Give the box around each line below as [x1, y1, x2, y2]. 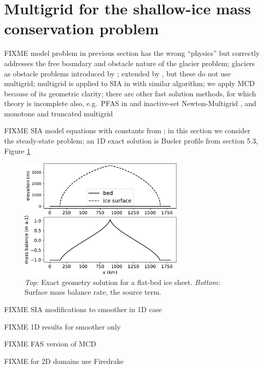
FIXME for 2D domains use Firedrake [4, 355, 124, 366]
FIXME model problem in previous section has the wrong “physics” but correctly [4, 48, 260, 58]
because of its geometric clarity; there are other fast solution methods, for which [4, 88, 256, 98]
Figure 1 [4, 145, 31, 156]
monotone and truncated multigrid [4, 108, 113, 118]
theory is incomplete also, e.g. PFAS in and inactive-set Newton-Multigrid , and [4, 98, 256, 109]
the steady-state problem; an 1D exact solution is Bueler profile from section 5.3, [4, 135, 258, 146]
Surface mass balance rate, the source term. [25, 287, 161, 297]
